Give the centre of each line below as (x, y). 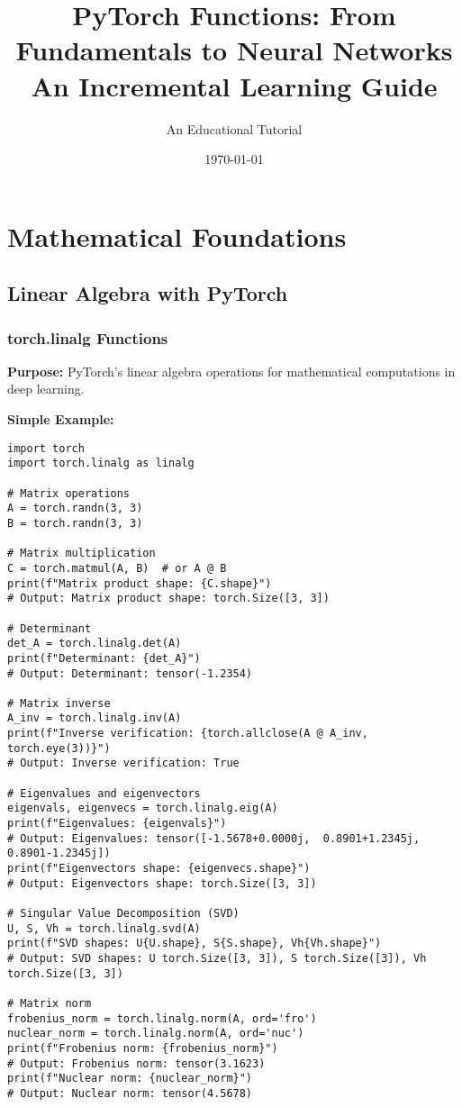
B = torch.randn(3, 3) (75, 523)
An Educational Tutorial (234, 128)
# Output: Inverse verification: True (123, 763)
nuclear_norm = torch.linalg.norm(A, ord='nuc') (156, 1034)
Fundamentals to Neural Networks (234, 50)
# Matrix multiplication (82, 553)
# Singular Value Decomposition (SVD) (123, 913)
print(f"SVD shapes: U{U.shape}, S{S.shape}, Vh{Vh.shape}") (195, 944)
